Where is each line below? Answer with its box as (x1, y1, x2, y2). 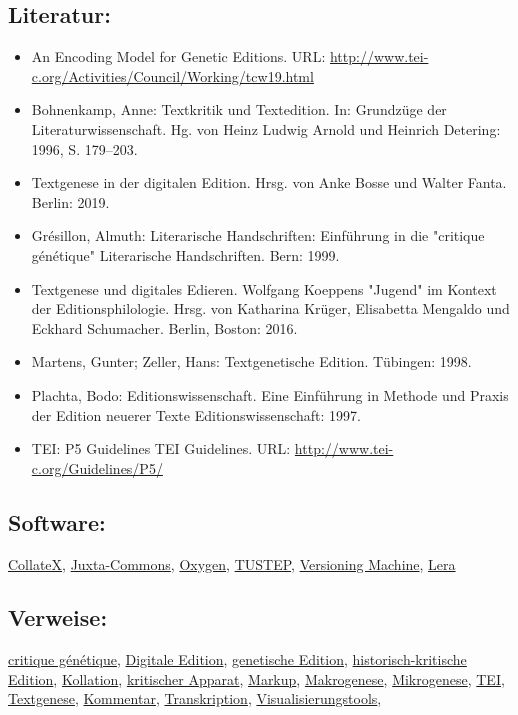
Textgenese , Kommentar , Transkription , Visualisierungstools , (8, 688, 382, 709)
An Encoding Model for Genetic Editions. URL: (31, 46, 326, 67)
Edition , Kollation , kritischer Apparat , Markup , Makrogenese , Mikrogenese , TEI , (8, 668, 505, 689)
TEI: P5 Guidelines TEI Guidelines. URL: (31, 438, 291, 459)
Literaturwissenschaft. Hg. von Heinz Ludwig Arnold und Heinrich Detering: (31, 118, 501, 139)
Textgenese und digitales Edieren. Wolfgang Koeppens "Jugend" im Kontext (31, 278, 497, 299)
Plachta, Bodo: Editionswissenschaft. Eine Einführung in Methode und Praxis (31, 384, 509, 405)
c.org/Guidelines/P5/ (31, 457, 163, 478)
